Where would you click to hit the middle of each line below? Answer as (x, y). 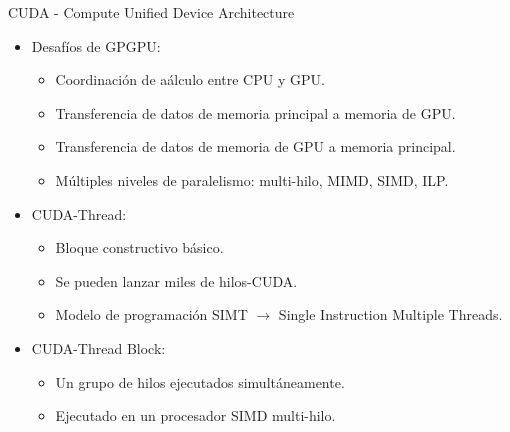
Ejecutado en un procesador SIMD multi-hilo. (195, 415)
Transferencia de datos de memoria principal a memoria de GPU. (255, 112)
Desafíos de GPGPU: (96, 45)
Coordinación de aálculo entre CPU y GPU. (190, 79)
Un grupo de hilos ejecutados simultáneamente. (200, 381)
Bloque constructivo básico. (139, 247)
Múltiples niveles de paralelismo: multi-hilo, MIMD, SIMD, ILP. (252, 179)
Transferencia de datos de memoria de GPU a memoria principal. (255, 146)
